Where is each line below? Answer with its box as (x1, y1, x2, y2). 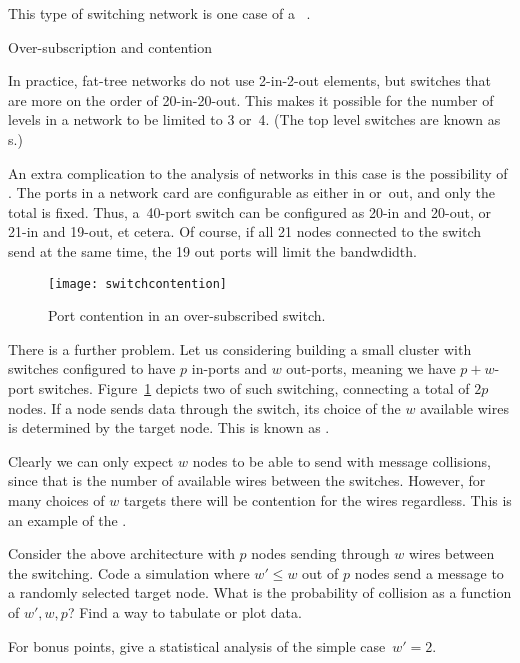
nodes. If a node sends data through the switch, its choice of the (8, 397, 401, 418)
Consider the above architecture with (8, 543, 235, 564)
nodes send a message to (354, 562, 504, 583)
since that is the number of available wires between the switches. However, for (8, 470, 486, 491)
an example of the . (8, 509, 127, 530)
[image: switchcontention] (48, 276, 227, 291)
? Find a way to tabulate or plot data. (67, 601, 302, 622)
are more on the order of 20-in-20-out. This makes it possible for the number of (8, 89, 494, 110)
